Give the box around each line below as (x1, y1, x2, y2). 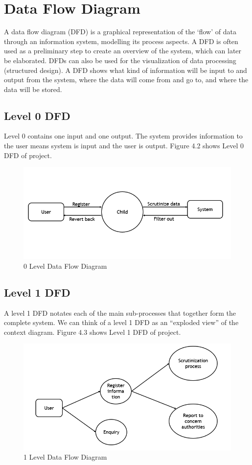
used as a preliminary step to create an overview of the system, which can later (4, 46, 242, 56)
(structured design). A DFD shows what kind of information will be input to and (4, 65, 247, 75)
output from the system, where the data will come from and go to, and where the (4, 74, 249, 85)
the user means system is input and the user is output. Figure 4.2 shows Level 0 (4, 140, 244, 151)
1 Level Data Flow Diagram (23, 452, 107, 462)
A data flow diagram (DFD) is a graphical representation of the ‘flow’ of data (4, 26, 236, 37)
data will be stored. (4, 84, 62, 94)
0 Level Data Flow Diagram (23, 260, 107, 271)
